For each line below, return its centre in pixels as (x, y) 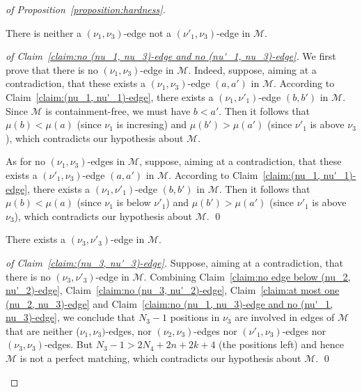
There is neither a (44, 32)
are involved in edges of (285, 317)
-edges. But (69, 344)
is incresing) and (152, 124)
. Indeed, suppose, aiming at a (252, 69)
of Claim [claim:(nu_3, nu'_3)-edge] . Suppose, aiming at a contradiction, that (174, 262)
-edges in (106, 161)
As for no (25, 161)
